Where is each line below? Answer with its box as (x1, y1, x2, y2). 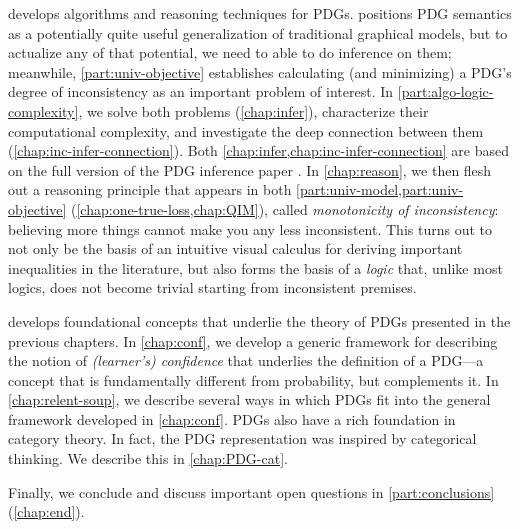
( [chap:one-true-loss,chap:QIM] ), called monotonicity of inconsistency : (71, 198, 499, 219)
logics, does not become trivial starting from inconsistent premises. (8, 277, 417, 298)
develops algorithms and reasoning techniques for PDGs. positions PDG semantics (8, 3, 512, 23)
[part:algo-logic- (397, 81, 494, 102)
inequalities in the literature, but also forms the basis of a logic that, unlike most (8, 257, 503, 278)
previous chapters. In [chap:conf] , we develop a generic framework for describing (8, 330, 498, 351)
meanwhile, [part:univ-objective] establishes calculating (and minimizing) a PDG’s (8, 61, 512, 82)
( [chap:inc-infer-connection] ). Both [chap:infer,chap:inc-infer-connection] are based (8, 140, 510, 161)
